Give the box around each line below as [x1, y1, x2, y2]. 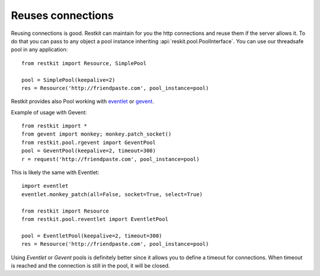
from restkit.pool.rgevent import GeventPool [21, 139, 156, 146]
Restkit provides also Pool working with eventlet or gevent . [11, 98, 154, 105]
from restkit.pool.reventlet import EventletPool [21, 216, 169, 222]
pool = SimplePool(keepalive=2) [21, 76, 116, 83]
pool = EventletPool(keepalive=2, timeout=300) [21, 232, 162, 239]
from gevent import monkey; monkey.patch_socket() [21, 131, 172, 137]
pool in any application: [11, 46, 68, 53]
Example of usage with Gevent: [11, 108, 87, 115]
